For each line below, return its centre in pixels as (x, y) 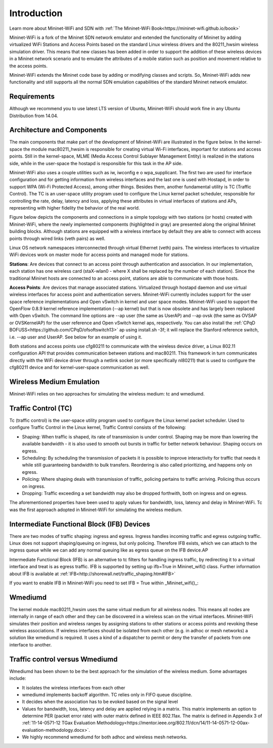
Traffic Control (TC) (41, 408)
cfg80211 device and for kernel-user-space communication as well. (79, 367)
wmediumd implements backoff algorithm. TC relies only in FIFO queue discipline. (107, 694)
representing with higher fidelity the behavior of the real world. (75, 208)
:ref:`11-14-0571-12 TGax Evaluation (59, 723)
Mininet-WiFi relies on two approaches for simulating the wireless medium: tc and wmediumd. (107, 394)
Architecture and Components (58, 130)
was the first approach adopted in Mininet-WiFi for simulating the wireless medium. (96, 510)
